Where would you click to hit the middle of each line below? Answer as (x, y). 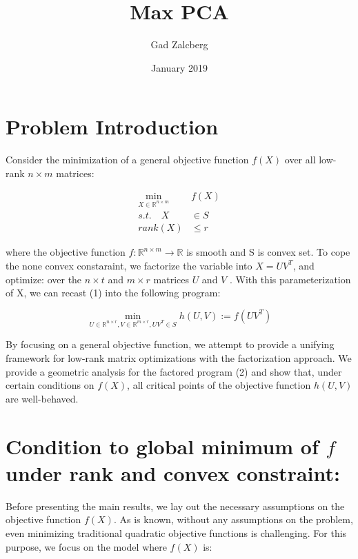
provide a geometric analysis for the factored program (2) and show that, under (174, 371)
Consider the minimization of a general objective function (127, 160)
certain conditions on (50, 385)
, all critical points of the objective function (219, 385)
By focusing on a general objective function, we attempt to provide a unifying (170, 344)
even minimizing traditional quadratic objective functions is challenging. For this (176, 532)
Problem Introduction (112, 126)
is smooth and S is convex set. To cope (268, 252)
